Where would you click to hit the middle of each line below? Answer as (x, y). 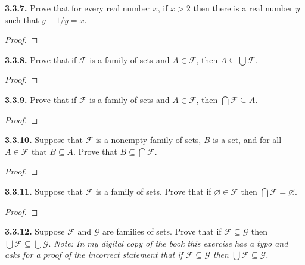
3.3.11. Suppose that (44, 191)
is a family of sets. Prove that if (153, 191)
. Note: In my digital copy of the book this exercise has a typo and (168, 243)
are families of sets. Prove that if (162, 231)
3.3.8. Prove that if (41, 59)
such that (22, 19)
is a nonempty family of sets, (148, 140)
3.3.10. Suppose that (44, 140)
